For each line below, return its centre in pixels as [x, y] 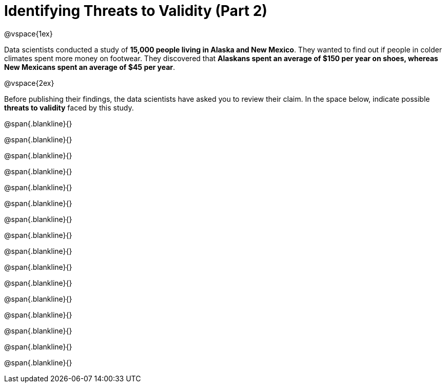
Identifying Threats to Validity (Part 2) [136, 11]
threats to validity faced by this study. [69, 107]
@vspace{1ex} [28, 33]
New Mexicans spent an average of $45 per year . [90, 67]
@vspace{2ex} [29, 83]
